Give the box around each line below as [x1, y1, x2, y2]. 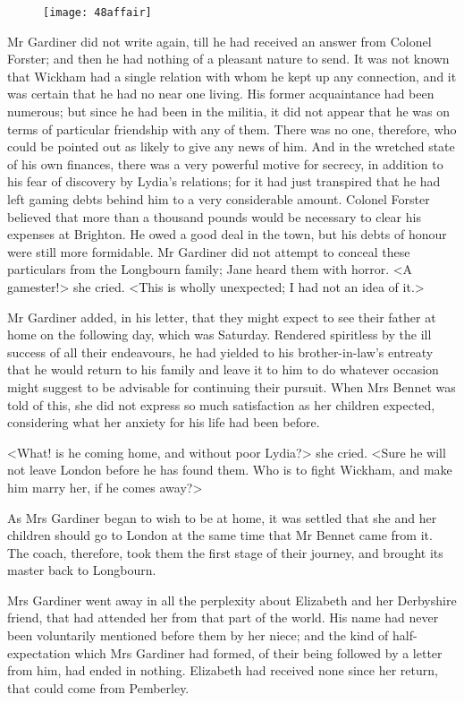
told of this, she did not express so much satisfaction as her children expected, [7, 395, 435, 414]
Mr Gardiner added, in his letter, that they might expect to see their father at [7, 307, 436, 326]
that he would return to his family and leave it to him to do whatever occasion [7, 360, 439, 379]
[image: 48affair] [43, 6, 152, 19]
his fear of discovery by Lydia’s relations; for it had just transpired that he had [7, 172, 441, 191]
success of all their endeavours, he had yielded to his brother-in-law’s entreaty [7, 342, 434, 361]
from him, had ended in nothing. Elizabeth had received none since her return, [7, 661, 438, 680]
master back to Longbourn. [7, 561, 156, 579]
